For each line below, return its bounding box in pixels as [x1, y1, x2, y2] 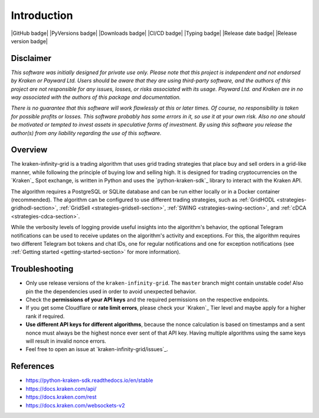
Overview [11, 145, 48, 155]
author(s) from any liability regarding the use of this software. [11, 129, 162, 136]
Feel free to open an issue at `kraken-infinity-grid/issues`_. [25, 346, 168, 353]
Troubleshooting [11, 264, 74, 274]
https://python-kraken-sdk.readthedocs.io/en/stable [25, 377, 154, 384]
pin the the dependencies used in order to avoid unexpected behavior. [25, 288, 197, 295]
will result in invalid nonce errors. [25, 337, 106, 345]
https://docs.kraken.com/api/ [25, 385, 97, 392]
